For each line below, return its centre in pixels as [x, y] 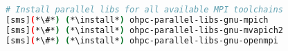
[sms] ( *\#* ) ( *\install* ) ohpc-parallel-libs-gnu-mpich [137, 20]
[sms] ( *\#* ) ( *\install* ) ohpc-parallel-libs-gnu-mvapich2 [144, 30]
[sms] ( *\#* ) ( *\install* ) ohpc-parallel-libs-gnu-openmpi [142, 40]
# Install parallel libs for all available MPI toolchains [144, 10]
